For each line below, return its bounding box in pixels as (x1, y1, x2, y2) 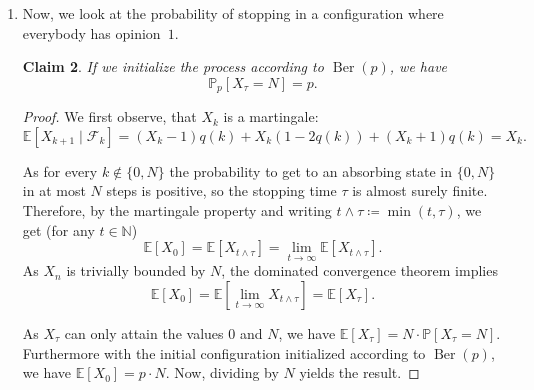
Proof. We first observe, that (22, 106, 197, 127)
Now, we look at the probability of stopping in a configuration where (22, 3, 444, 23)
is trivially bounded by (66, 260, 206, 281)
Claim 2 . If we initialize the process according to (22, 56, 324, 77)
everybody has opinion (22, 22, 161, 43)
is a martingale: (223, 106, 319, 127)
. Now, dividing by (165, 362, 279, 383)
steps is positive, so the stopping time (106, 180, 337, 201)
